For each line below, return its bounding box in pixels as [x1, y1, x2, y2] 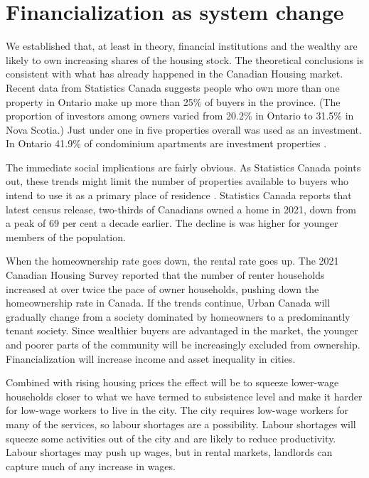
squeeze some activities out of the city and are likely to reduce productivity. [6, 430, 336, 445]
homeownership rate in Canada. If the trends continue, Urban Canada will [6, 295, 331, 310]
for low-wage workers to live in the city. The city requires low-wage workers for [6, 403, 348, 418]
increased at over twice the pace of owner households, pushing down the [6, 281, 319, 296]
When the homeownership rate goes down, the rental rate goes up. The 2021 [6, 253, 339, 268]
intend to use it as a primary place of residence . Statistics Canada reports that [6, 188, 352, 203]
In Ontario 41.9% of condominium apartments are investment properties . [6, 136, 327, 151]
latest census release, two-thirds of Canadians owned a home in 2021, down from [6, 201, 356, 216]
